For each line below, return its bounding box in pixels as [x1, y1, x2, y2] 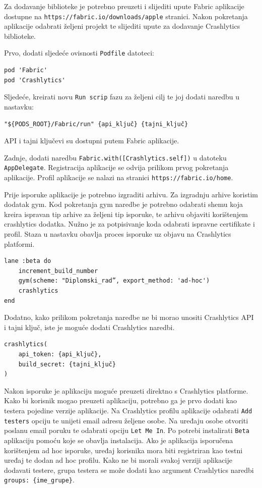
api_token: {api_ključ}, [18, 351, 102, 358]
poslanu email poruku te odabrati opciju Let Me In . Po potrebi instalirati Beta [4, 425, 249, 436]
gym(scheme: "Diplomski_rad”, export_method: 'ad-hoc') [18, 277, 210, 285]
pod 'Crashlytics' [4, 76, 65, 84]
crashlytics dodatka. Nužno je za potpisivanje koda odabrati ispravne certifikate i [4, 219, 255, 229]
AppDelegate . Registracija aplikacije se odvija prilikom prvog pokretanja [4, 162, 229, 173]
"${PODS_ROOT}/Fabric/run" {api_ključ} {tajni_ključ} [4, 120, 188, 128]
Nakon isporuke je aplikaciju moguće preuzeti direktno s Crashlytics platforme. [4, 385, 248, 396]
